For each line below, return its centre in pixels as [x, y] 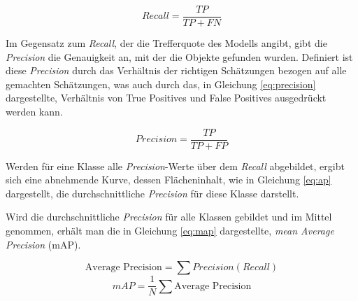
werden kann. [34, 112]
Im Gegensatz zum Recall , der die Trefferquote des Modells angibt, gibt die [166, 43]
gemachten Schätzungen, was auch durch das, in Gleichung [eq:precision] [161, 84]
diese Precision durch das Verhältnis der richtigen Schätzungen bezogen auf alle [176, 70]
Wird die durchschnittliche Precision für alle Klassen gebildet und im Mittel [169, 217]
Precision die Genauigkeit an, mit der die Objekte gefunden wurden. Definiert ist [179, 56]
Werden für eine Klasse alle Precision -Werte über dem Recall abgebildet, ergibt [175, 166]
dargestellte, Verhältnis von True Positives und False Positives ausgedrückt [166, 98]
